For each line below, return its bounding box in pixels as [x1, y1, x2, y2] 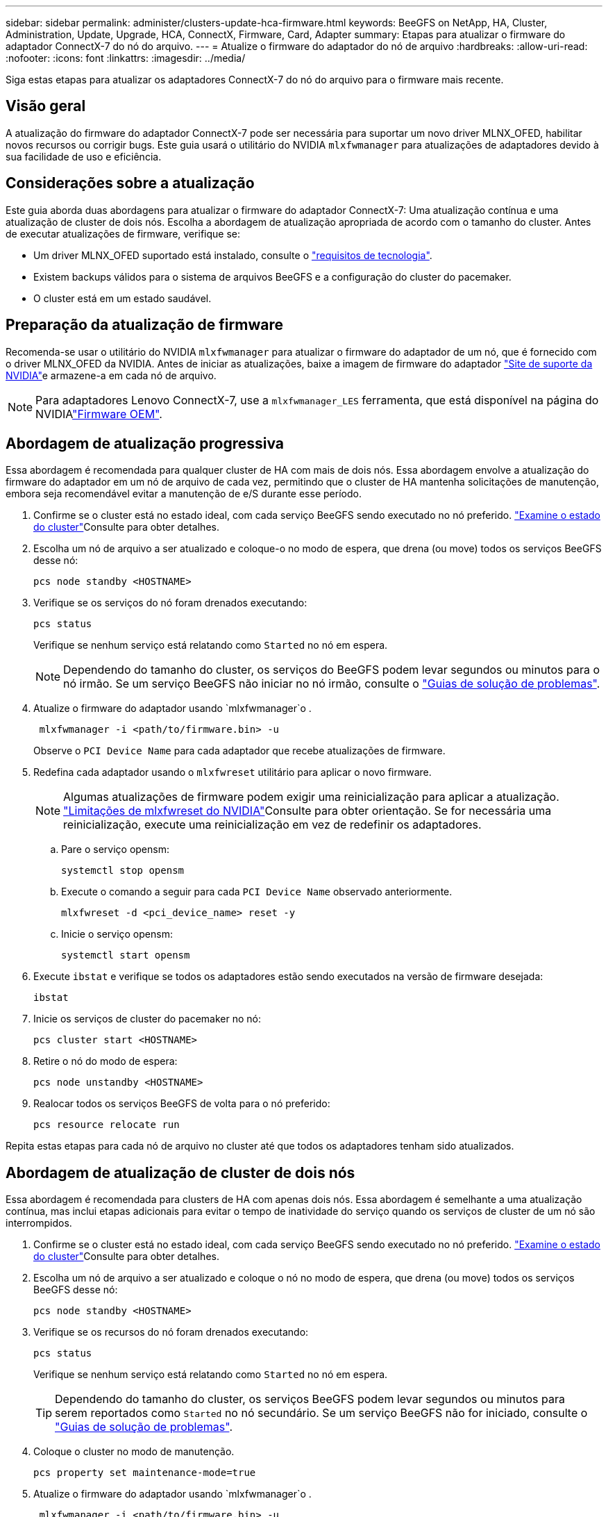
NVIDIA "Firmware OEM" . [35, 406, 162, 421]
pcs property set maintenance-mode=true [33, 1467, 256, 1479]
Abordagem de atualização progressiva [6, 434, 285, 452]
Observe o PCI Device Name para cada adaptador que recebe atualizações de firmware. [33, 745, 446, 757]
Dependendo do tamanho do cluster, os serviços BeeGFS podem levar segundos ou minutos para [55, 1392, 565, 1407]
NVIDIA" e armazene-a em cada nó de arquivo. [6, 369, 217, 381]
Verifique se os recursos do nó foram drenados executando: [33, 1326, 309, 1338]
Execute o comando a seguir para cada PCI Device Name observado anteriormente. [61, 886, 453, 898]
